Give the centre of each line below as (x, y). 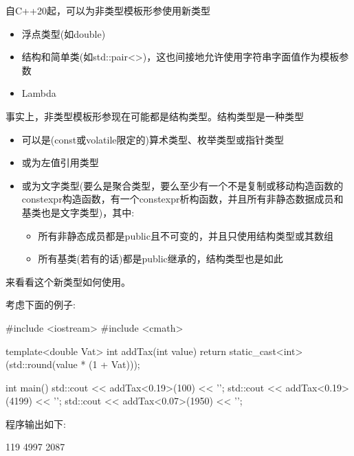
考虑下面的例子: (41, 305)
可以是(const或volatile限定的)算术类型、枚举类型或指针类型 (153, 139)
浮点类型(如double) (64, 33)
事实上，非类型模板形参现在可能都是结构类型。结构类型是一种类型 (155, 116)
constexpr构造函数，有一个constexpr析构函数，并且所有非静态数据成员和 (182, 199)
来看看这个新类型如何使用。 (68, 281)
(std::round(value (42, 364)
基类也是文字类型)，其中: (78, 212)
